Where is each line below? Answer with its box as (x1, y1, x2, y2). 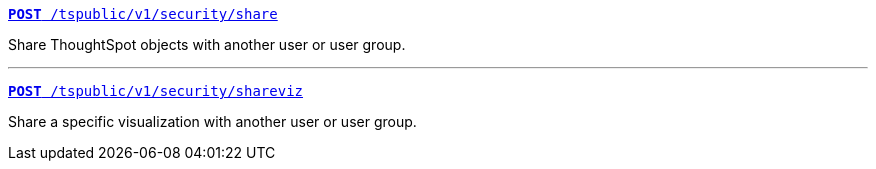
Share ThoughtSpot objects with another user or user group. (8, 36, 406, 53)
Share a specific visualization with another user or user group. (8, 113, 417, 130)
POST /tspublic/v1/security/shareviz (8, 83, 304, 99)
